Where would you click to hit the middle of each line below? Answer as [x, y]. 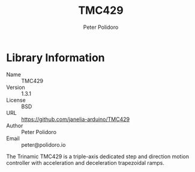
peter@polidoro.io [43, 144]
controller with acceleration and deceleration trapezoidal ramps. [85, 162]
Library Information [55, 57]
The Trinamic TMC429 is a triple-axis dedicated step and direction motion [97, 156]
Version [16, 87]
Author [15, 125]
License [16, 100]
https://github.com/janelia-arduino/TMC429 [76, 119]
